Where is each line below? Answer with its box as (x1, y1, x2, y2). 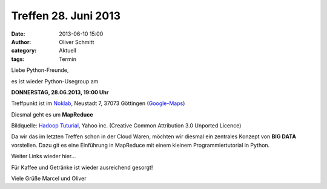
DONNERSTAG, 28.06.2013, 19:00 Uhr (11, 88, 109, 96)
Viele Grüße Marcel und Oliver (11, 175, 87, 182)
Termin (59, 55, 77, 63)
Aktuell (59, 47, 77, 54)
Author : (11, 38, 31, 45)
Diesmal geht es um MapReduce (11, 111, 93, 118)
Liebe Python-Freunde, (11, 66, 69, 74)
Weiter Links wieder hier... (11, 153, 76, 160)
